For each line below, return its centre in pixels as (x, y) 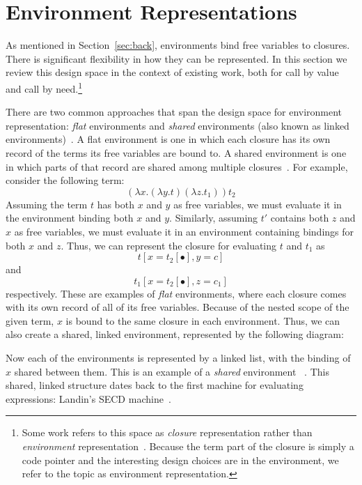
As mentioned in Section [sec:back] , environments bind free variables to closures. (178, 45)
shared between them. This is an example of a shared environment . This (172, 371)
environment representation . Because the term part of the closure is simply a (188, 446)
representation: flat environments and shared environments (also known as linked (178, 125)
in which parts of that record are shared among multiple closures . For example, (177, 166)
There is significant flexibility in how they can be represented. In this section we (176, 58)
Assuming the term (47, 204)
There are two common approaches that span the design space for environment (174, 112)
